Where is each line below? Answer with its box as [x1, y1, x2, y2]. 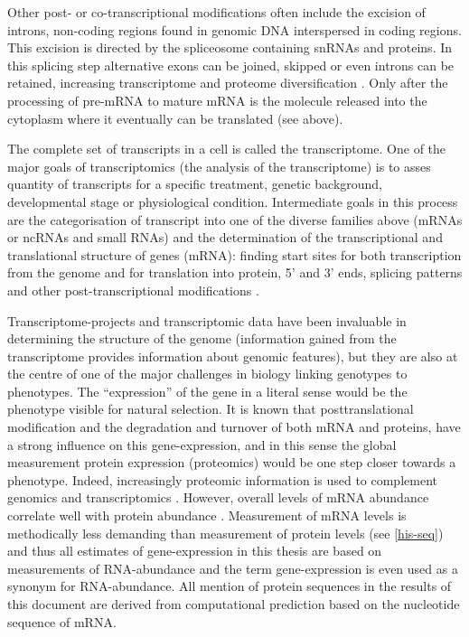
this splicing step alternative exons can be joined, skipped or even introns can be [7, 55, 455, 74]
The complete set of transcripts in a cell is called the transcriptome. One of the [7, 139, 446, 158]
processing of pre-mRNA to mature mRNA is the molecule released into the [7, 90, 427, 109]
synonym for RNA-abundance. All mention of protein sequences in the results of [7, 576, 452, 595]
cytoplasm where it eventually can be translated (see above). [7, 108, 343, 127]
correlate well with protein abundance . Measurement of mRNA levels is [7, 506, 407, 525]
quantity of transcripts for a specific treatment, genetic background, [7, 174, 383, 193]
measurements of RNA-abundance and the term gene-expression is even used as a [7, 558, 458, 577]
